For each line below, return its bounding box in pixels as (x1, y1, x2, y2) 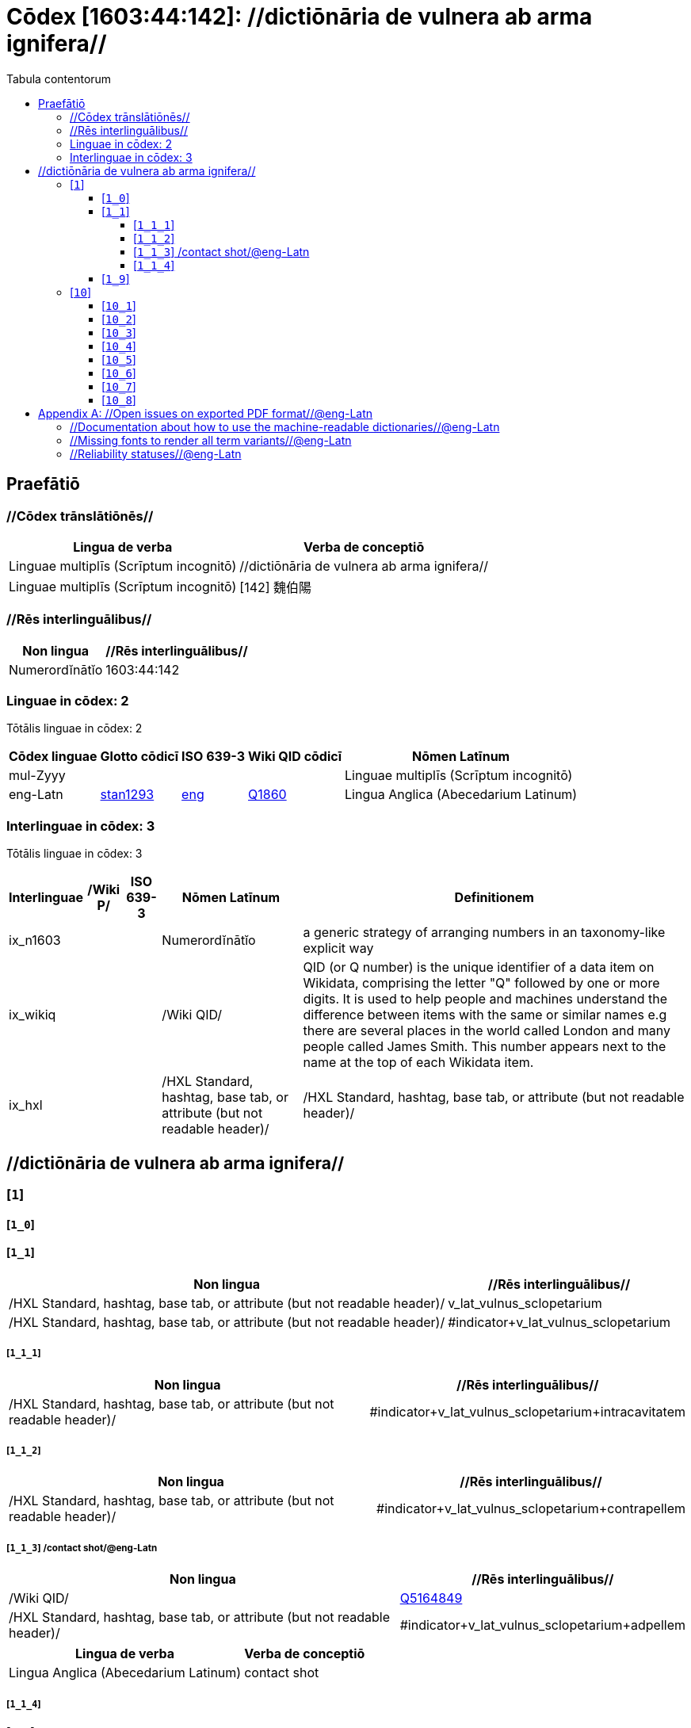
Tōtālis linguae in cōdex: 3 (6, 847, 143, 861)
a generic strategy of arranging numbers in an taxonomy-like (303, 924, 666, 941)
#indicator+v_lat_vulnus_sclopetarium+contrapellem (376, 1501, 685, 1517)
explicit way (303, 940, 374, 957)
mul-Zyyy (9, 767, 66, 784)
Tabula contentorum (6, 71, 112, 86)
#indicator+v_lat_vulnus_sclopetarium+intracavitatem (369, 1403, 685, 1420)
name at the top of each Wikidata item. (303, 1054, 534, 1071)
